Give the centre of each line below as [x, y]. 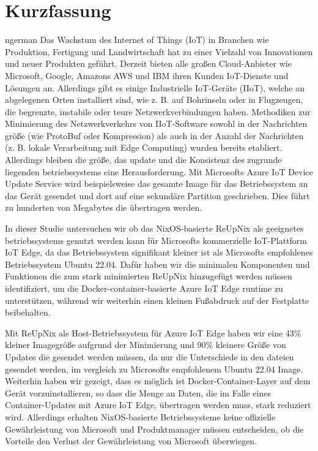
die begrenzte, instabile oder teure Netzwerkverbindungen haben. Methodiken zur [158, 111]
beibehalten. [28, 312]
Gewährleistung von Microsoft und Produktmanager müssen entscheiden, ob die [154, 429]
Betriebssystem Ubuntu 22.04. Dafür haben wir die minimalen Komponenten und [157, 264]
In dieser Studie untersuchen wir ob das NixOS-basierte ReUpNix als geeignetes [154, 228]
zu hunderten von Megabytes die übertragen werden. [104, 207]
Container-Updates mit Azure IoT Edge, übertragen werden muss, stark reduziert [158, 405]
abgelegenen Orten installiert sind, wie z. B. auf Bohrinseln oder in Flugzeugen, [154, 100]
